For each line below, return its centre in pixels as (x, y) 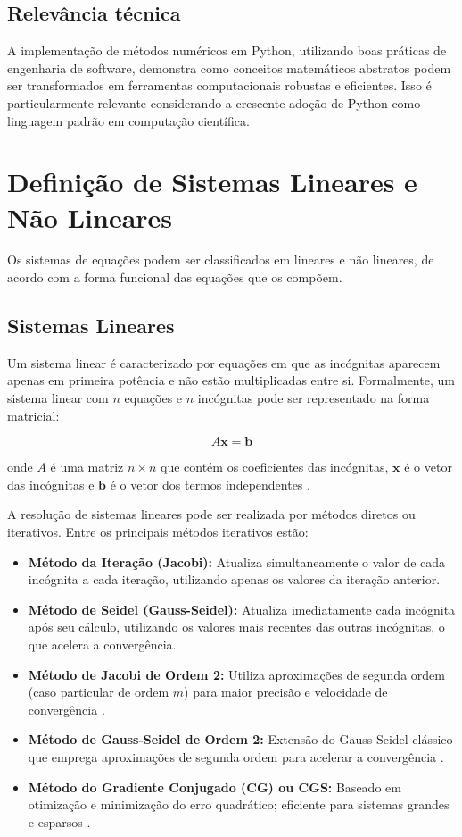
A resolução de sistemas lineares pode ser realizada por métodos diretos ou (211, 514)
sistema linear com (58, 398)
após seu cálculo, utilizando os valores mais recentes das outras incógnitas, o (236, 627)
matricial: (33, 415)
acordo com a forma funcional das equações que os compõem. (175, 277)
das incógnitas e (51, 484)
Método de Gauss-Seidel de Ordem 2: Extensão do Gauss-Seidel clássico (240, 739)
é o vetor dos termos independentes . (210, 484)
